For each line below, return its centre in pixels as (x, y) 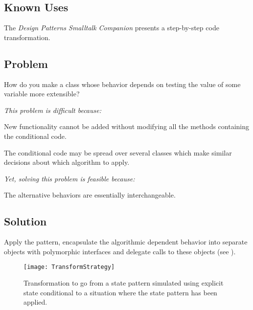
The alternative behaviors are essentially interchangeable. (90, 195)
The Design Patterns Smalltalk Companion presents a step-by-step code (112, 28)
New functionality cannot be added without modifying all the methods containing (127, 126)
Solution (25, 221)
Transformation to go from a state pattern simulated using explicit (124, 282)
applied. (35, 302)
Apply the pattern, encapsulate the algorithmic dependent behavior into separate (126, 242)
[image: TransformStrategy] (69, 267)
